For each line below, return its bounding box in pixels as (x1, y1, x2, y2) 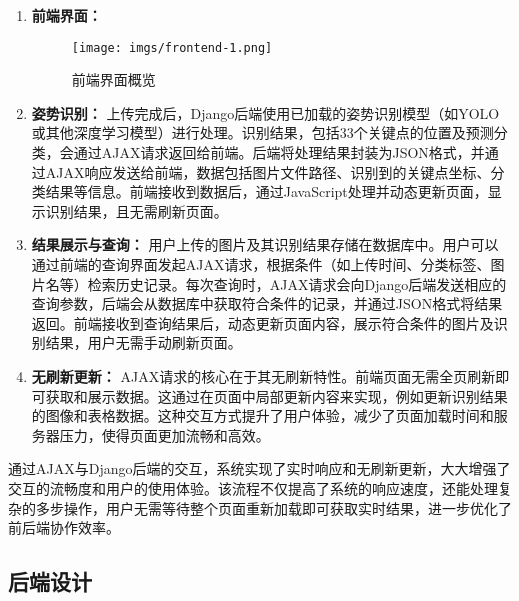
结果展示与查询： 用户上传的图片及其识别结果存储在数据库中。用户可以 (31, 234, 499, 255)
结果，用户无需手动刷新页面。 (45, 332, 242, 353)
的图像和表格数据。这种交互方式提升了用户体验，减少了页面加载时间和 (31, 405, 494, 426)
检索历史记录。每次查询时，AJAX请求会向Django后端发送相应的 (87, 273, 507, 294)
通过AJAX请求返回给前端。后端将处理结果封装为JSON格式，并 (73, 142, 485, 163)
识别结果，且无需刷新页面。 (45, 200, 228, 221)
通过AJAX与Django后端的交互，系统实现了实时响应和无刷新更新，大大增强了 (8, 458, 511, 479)
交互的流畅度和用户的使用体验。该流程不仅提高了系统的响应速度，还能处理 (8, 477, 498, 498)
